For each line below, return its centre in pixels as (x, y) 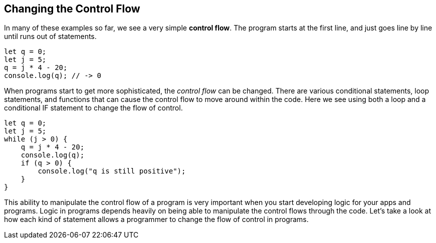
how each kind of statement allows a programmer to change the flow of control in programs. (156, 219)
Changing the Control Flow (72, 9)
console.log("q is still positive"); (112, 171)
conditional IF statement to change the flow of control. (93, 108)
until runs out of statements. (50, 36)
